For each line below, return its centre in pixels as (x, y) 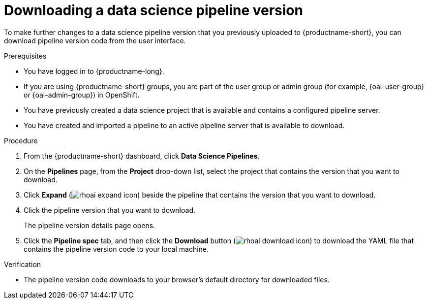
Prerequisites (25, 56)
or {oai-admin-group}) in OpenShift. (82, 95)
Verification (23, 264)
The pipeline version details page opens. (90, 225)
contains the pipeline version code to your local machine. (116, 249)
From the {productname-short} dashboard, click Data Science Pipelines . (142, 156)
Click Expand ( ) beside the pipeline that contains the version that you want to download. (200, 195)
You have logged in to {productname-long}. (94, 71)
